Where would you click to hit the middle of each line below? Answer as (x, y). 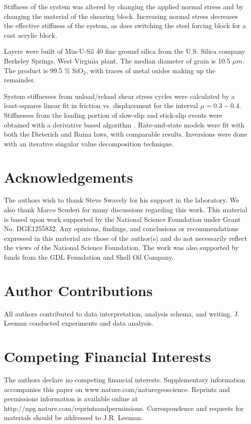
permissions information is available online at (71, 399)
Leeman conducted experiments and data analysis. (79, 323)
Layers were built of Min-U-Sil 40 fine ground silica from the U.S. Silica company (125, 51)
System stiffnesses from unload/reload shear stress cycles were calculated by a (119, 96)
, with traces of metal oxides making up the (151, 70)
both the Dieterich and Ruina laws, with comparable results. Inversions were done (125, 134)
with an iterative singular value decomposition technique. (89, 143)
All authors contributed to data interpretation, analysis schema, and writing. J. (122, 313)
